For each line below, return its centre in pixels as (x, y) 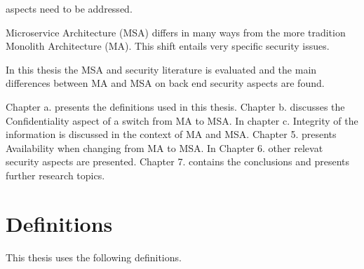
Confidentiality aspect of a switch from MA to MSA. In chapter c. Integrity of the (182, 120)
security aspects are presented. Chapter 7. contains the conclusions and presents (178, 161)
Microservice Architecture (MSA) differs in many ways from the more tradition (176, 32)
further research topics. (55, 175)
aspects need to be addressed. (69, 8)
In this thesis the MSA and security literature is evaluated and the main (161, 69)
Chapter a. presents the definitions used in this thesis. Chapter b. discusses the (175, 106)
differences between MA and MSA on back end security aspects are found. (165, 83)
